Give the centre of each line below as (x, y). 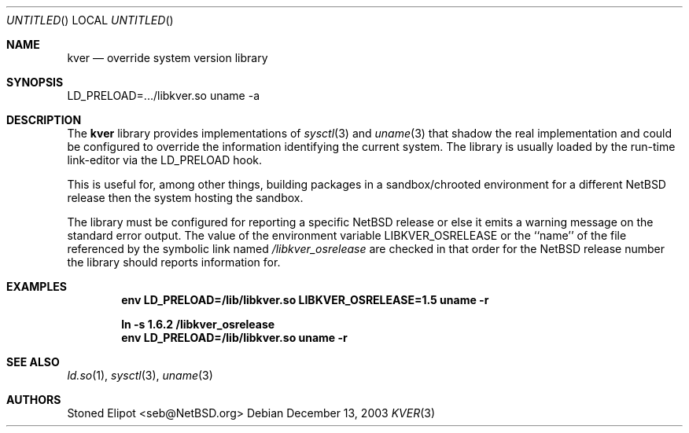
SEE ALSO (33, 362)
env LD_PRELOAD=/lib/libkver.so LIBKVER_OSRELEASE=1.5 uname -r (305, 300)
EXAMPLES (37, 286)
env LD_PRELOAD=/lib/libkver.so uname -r (234, 338)
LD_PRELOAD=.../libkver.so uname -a (164, 95)
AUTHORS (34, 400)
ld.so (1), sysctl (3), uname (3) (140, 375)
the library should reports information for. (174, 262)
